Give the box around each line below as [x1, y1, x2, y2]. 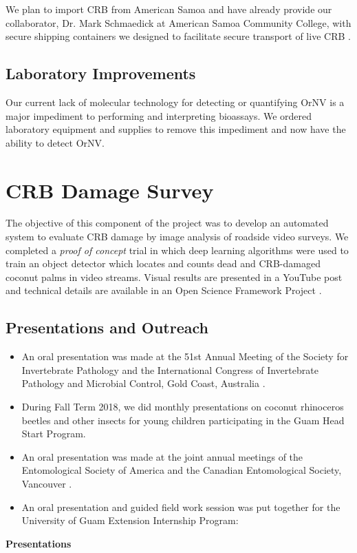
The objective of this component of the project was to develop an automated [6, 216, 329, 230]
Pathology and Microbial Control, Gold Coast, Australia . [21, 376, 266, 390]
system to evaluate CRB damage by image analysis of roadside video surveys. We [6, 229, 349, 244]
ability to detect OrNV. [6, 135, 105, 149]
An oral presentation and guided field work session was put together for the [21, 499, 340, 514]
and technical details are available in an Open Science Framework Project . [6, 283, 322, 298]
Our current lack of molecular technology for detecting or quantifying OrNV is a [6, 94, 345, 109]
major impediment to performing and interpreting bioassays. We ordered [6, 108, 312, 123]
